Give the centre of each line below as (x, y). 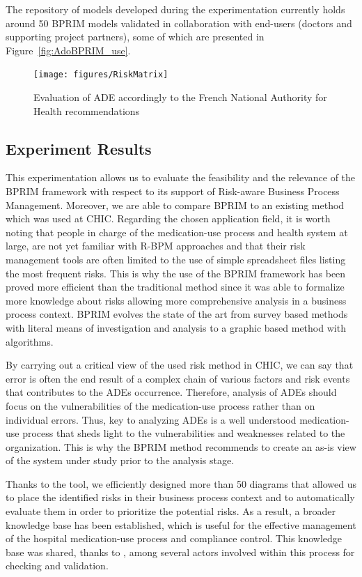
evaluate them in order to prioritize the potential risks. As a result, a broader (171, 511)
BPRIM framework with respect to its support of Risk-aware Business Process (173, 191)
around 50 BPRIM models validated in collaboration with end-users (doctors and (179, 23)
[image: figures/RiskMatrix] (101, 75)
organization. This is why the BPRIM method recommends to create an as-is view (181, 446)
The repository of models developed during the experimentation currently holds (175, 9)
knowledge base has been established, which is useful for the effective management (181, 524)
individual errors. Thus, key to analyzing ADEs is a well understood (151, 419)
